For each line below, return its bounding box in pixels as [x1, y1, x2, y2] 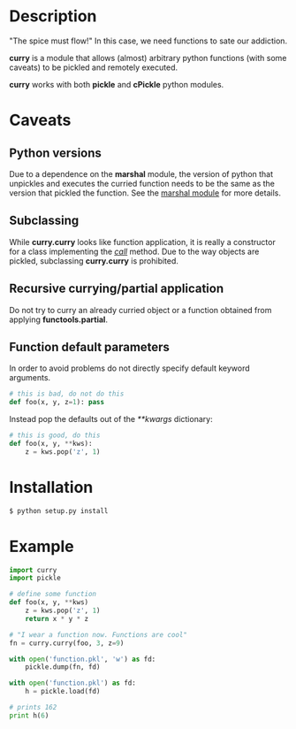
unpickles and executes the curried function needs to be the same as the [9, 178, 276, 188]
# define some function [9, 590, 97, 599]
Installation [9, 477, 94, 497]
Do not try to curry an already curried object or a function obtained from [9, 304, 272, 315]
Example [9, 536, 74, 556]
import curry [9, 565, 57, 574]
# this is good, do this [9, 431, 101, 440]
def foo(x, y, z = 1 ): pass [9, 398, 104, 407]
